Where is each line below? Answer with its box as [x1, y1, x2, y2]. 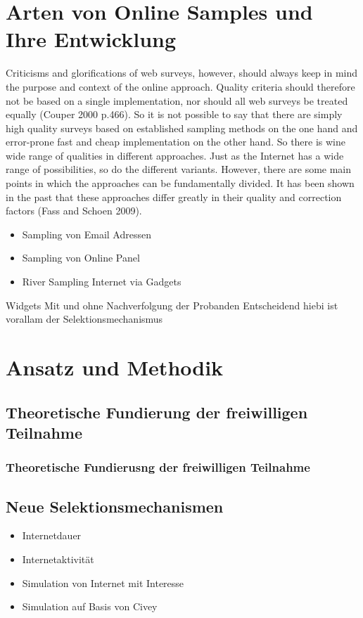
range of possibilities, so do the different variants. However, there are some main [6, 162, 352, 176]
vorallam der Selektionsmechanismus [6, 311, 163, 326]
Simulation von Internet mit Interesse [22, 575, 184, 590]
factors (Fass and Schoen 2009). [6, 203, 142, 218]
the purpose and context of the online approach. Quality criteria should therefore [6, 79, 355, 94]
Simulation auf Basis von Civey [22, 599, 158, 614]
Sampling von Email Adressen [22, 226, 151, 241]
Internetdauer [22, 528, 82, 543]
